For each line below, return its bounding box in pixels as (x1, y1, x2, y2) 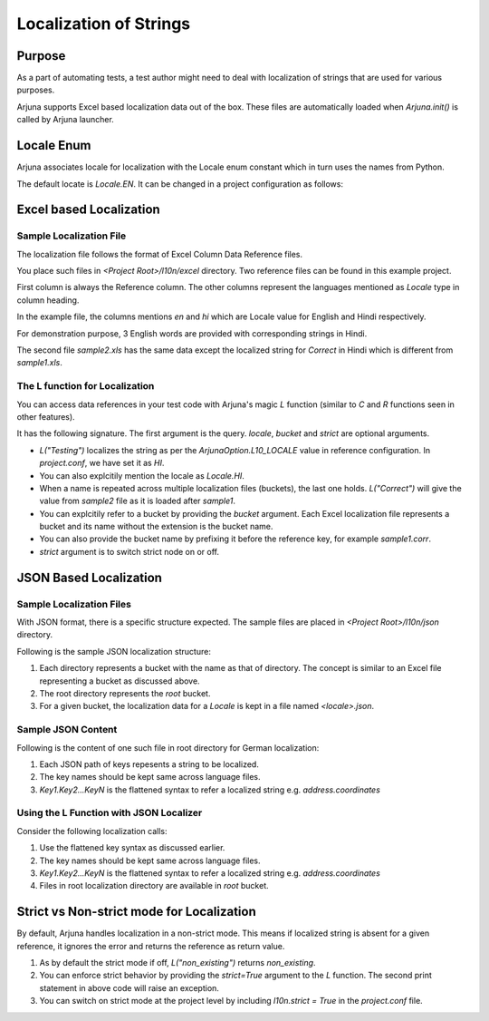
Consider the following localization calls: (16, 825, 168, 836)
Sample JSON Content (16, 724, 118, 736)
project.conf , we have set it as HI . (39, 458, 165, 469)
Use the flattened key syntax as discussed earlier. (39, 842, 225, 853)
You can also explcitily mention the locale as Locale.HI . (39, 470, 244, 481)
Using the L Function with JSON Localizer (16, 807, 203, 820)
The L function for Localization (16, 380, 155, 393)
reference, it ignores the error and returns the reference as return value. (16, 940, 285, 951)
